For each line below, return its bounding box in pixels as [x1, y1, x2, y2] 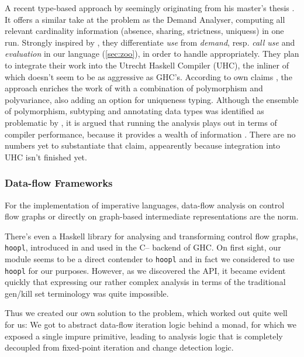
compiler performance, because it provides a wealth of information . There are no [5, 128, 296, 140]
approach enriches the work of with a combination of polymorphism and [5, 82, 263, 94]
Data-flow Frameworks [5, 176, 113, 190]
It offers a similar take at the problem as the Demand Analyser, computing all [5, 13, 285, 25]
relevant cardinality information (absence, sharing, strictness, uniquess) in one [5, 25, 284, 37]
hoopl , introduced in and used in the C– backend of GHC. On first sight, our [5, 241, 281, 253]
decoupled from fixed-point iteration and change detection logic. [5, 341, 234, 353]
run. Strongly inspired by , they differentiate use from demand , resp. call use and [5, 36, 295, 48]
